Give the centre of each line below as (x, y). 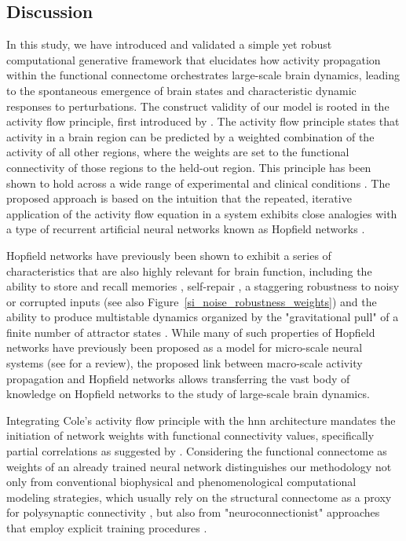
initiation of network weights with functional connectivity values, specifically (190, 435)
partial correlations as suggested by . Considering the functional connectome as (197, 451)
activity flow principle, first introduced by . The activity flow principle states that (203, 121)
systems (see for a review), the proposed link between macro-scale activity (185, 363)
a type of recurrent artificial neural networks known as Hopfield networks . (186, 229)
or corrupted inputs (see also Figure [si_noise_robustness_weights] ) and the (192, 301)
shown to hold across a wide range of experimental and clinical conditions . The (198, 183)
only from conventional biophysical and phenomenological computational (181, 482)
